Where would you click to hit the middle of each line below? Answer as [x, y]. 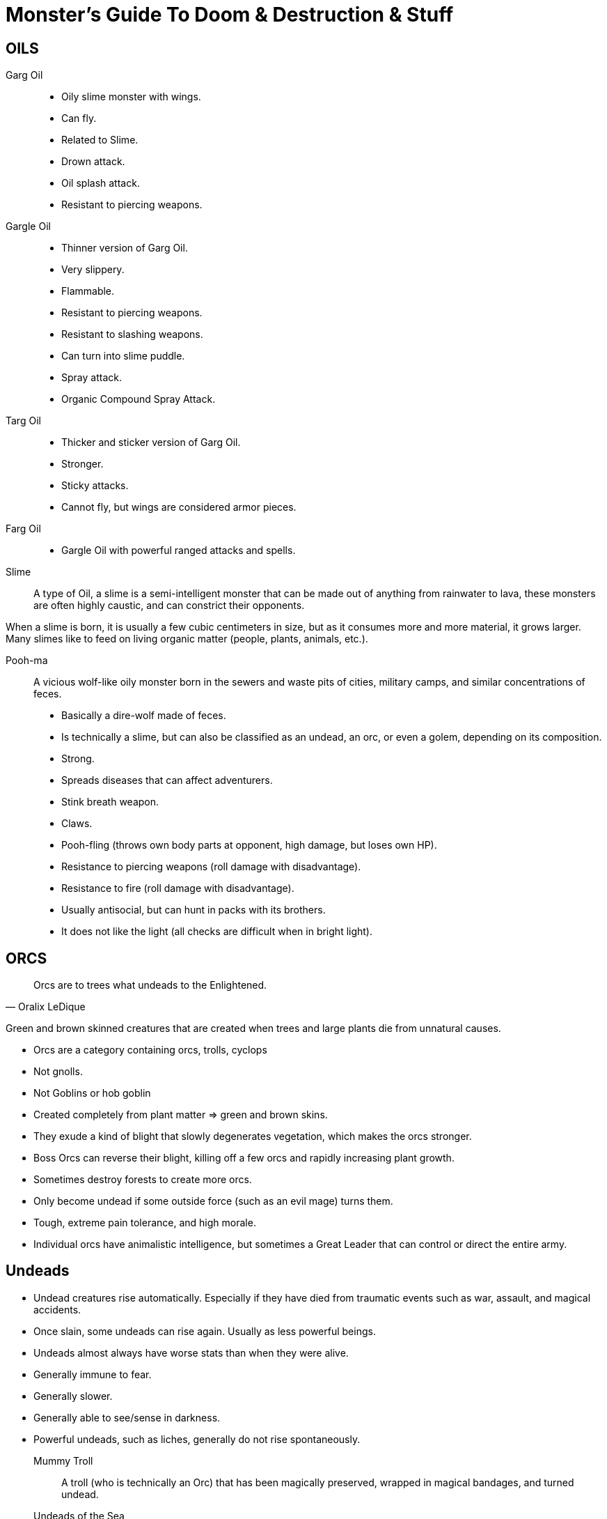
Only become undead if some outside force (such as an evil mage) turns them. [213, 1201]
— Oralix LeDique [46, 1007]
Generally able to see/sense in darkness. [127, 1417]
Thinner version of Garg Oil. [125, 248]
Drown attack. [93, 162]
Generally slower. [73, 1396]
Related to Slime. [100, 140]
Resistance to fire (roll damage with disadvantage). [178, 888]
